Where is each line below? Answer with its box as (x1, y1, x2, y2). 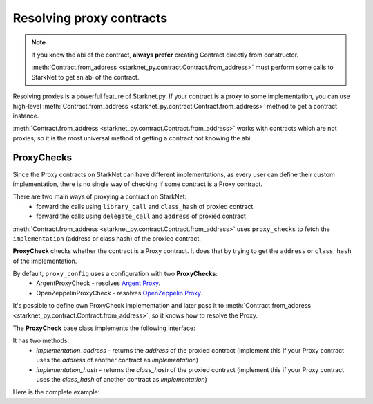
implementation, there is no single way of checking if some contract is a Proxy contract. (12, 180, 262, 188)
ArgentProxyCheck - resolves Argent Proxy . (36, 279, 161, 287)
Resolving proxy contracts (12, 10, 168, 26)
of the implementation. (12, 257, 77, 265)
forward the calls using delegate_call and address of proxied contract (36, 212, 247, 221)
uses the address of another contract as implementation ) (36, 356, 199, 365)
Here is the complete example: (12, 388, 100, 396)
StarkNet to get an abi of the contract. (31, 73, 140, 81)
